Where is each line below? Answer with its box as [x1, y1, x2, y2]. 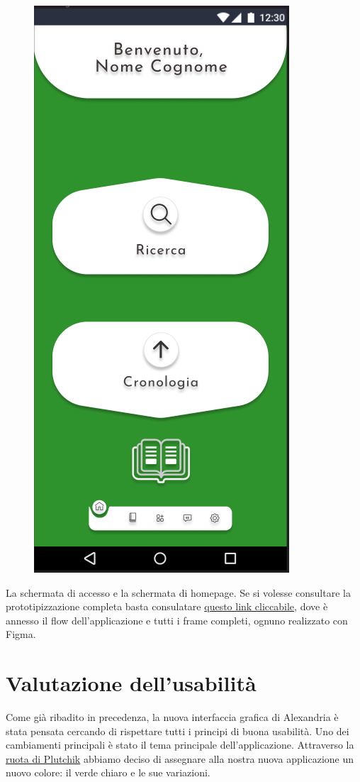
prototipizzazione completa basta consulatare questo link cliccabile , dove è [6, 599, 328, 614]
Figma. [6, 627, 36, 641]
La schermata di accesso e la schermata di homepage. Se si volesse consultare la [6, 585, 351, 600]
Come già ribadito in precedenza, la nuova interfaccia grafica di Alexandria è [6, 710, 339, 725]
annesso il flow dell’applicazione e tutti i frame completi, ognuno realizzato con [6, 612, 348, 627]
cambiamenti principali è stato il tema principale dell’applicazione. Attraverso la [6, 737, 354, 752]
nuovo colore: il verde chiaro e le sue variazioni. [6, 765, 210, 780]
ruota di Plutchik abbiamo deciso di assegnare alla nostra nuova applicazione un [6, 751, 354, 766]
